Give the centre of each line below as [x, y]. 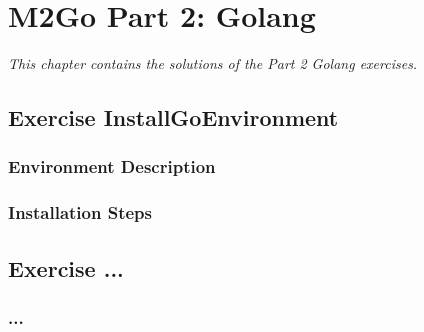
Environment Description [112, 166]
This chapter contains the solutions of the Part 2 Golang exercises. [213, 63]
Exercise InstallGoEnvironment [173, 117]
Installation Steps [80, 212]
